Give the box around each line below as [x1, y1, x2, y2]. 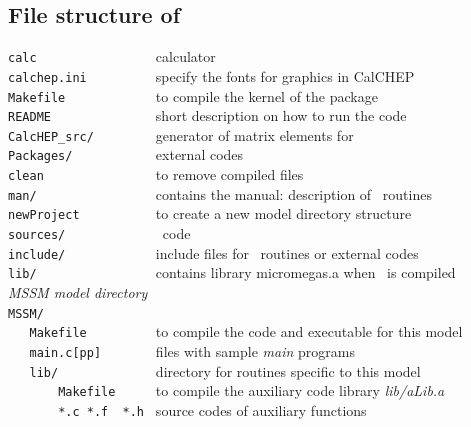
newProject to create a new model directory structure [8, 203, 412, 224]
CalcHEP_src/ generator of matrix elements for [8, 124, 354, 145]
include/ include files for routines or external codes [8, 242, 419, 263]
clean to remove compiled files [8, 164, 304, 185]
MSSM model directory [8, 282, 148, 303]
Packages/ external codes [8, 144, 244, 165]
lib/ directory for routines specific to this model [29, 360, 421, 381]
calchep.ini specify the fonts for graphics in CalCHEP [8, 65, 415, 86]
